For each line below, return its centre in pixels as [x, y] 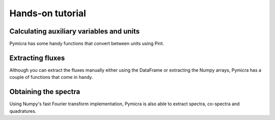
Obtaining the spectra [45, 92]
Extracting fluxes [37, 58]
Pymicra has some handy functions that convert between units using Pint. [87, 44]
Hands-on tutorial [48, 13]
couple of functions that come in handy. [51, 77]
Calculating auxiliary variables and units [75, 31]
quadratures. [23, 111]
